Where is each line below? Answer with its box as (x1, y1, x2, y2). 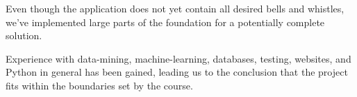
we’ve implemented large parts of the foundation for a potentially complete (6, 14, 325, 29)
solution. (6, 28, 42, 43)
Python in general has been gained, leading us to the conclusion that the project (6, 65, 348, 79)
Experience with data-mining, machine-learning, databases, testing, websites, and (6, 51, 351, 65)
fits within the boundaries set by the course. (6, 78, 193, 92)
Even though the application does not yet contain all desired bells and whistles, (6, 1, 344, 15)
